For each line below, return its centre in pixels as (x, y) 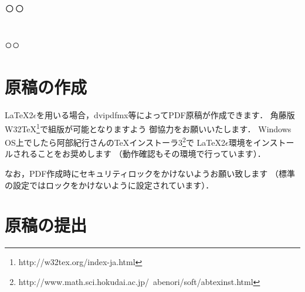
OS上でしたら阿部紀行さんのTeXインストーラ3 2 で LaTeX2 (115, 141)
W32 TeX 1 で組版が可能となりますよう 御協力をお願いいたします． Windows (148, 128)
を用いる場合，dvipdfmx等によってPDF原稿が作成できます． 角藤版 (166, 115)
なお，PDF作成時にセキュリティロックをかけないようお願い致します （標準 (150, 173)
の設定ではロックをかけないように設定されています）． (109, 185)
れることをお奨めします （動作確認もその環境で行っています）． (143, 154)
